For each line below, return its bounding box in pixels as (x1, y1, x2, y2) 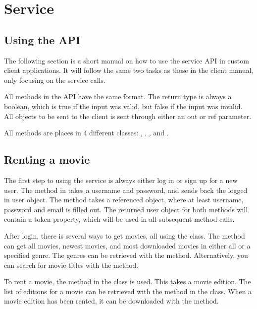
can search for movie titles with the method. (4, 259, 139, 270)
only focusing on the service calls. (4, 74, 105, 85)
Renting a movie (4, 152, 90, 167)
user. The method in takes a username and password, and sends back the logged (4, 185, 248, 195)
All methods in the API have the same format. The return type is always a (4, 91, 232, 102)
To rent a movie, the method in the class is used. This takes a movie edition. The (4, 276, 251, 287)
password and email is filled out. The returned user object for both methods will (4, 204, 248, 214)
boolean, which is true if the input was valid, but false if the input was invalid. (4, 101, 243, 111)
